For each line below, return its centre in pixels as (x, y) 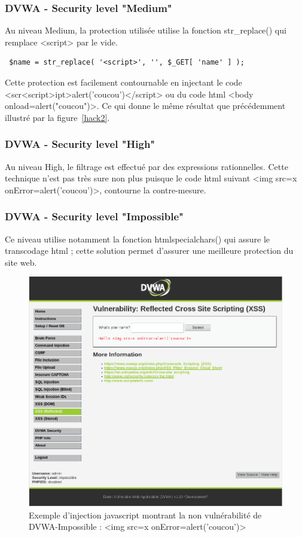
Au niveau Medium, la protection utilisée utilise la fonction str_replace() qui (146, 30)
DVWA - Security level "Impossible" (94, 216)
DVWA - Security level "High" (80, 144)
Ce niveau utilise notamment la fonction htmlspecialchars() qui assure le (138, 239)
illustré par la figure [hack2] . (57, 117)
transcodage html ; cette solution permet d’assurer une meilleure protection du (149, 251)
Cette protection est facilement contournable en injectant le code (123, 82)
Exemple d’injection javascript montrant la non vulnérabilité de (145, 515)
